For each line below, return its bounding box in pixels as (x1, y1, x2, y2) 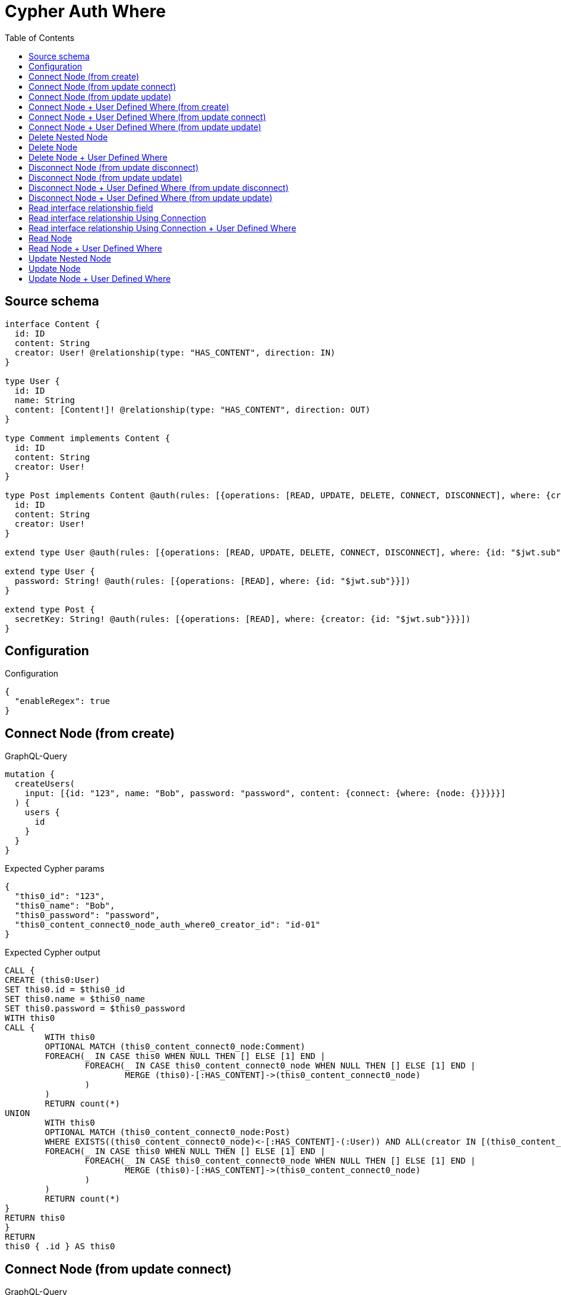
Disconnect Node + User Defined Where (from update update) (29, 192, 273, 203)
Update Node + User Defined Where (29, 273, 171, 284)
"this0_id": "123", (14, 891, 105, 901)
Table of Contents (5, 32, 75, 43)
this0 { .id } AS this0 (5, 1241, 115, 1252)
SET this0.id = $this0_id (5, 985, 125, 995)
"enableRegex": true (14, 696, 111, 706)
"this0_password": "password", (14, 910, 160, 920)
